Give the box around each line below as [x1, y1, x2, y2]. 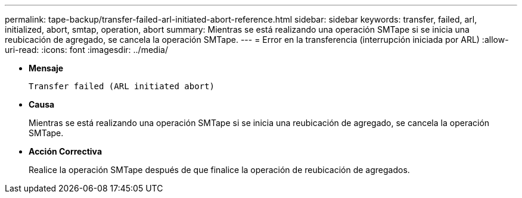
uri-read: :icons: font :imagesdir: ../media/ [5, 45, 168, 55]
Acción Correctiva [29, 146, 102, 156]
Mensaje [29, 63, 64, 73]
